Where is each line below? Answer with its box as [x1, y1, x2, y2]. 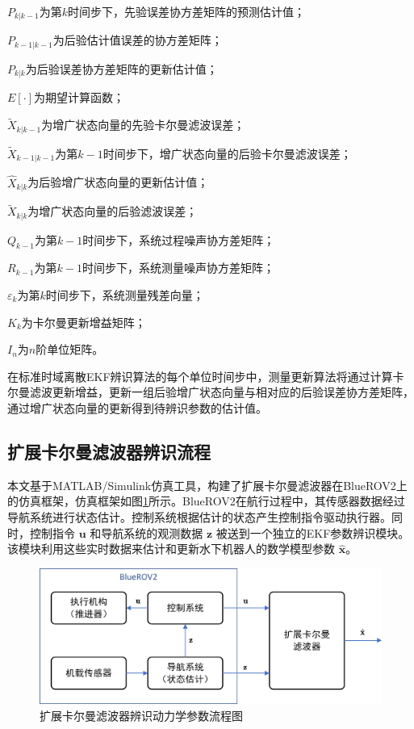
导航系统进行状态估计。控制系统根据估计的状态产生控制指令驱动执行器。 [7, 508, 391, 525]
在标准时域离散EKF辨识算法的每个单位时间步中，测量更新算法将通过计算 [7, 367, 393, 384]
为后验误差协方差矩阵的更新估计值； [25, 60, 218, 77]
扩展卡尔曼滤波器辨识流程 [7, 438, 211, 463]
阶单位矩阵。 [36, 341, 104, 358]
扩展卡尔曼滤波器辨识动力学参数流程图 [40, 706, 243, 723]
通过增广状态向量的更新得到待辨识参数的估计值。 [7, 400, 267, 416]
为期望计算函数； [33, 89, 124, 106]
